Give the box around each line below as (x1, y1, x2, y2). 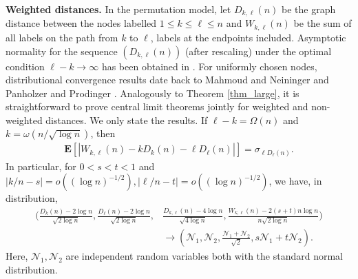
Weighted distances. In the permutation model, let (6, 2, 231, 16)
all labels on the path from (6, 30, 118, 44)
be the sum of (293, 16, 352, 30)
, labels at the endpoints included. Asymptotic (150, 30, 346, 44)
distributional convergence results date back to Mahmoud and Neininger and (6, 72, 329, 87)
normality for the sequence (6, 43, 118, 58)
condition (6, 59, 45, 73)
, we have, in (268, 174, 322, 188)
